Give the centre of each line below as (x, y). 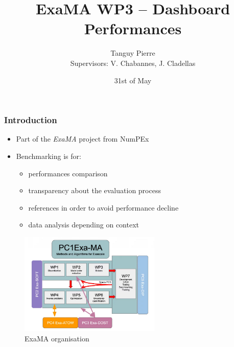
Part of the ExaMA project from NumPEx (83, 139)
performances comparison (68, 173)
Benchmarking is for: (49, 156)
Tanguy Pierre (133, 53)
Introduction (31, 120)
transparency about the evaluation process (95, 190)
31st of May (133, 80)
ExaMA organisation (57, 338)
